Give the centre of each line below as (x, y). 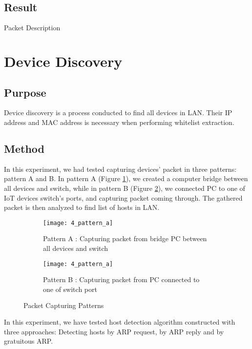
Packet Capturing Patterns (64, 305)
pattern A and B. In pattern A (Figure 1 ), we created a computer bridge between (126, 178)
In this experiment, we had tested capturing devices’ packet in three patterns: (120, 169)
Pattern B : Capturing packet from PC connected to (121, 279)
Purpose (25, 92)
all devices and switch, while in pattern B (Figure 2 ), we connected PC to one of (125, 188)
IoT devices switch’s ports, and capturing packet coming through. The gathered (123, 197)
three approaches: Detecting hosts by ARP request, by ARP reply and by (114, 331)
